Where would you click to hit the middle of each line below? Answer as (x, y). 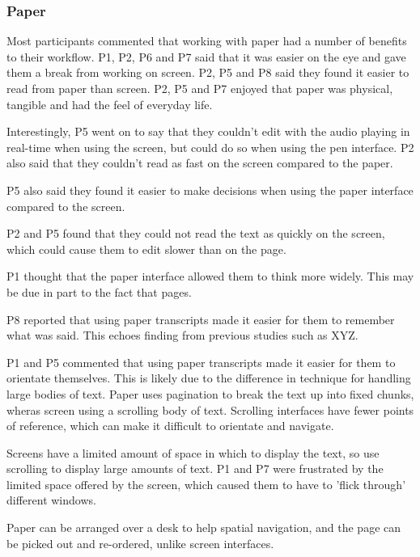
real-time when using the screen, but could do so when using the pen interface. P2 (210, 147)
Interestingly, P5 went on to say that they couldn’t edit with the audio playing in (208, 131)
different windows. (51, 500)
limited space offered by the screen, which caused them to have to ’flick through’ (206, 484)
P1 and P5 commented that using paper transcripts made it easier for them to (201, 362)
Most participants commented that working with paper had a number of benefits (207, 41)
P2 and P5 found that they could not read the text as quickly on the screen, (196, 233)
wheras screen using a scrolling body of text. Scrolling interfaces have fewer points (210, 409)
